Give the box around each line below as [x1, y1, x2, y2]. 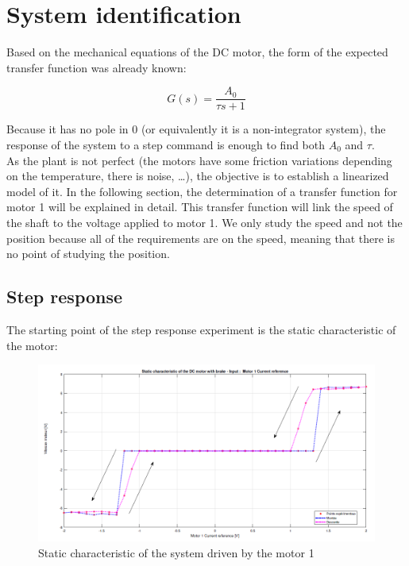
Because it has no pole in [6, 121, 129, 137]
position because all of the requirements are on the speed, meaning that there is [6, 229, 395, 246]
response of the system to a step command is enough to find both [6, 136, 326, 152]
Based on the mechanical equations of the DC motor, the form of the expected [6, 44, 388, 60]
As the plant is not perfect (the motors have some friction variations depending [6, 152, 392, 168]
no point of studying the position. [6, 245, 170, 262]
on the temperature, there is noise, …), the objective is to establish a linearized [6, 167, 389, 184]
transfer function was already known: [6, 59, 187, 75]
